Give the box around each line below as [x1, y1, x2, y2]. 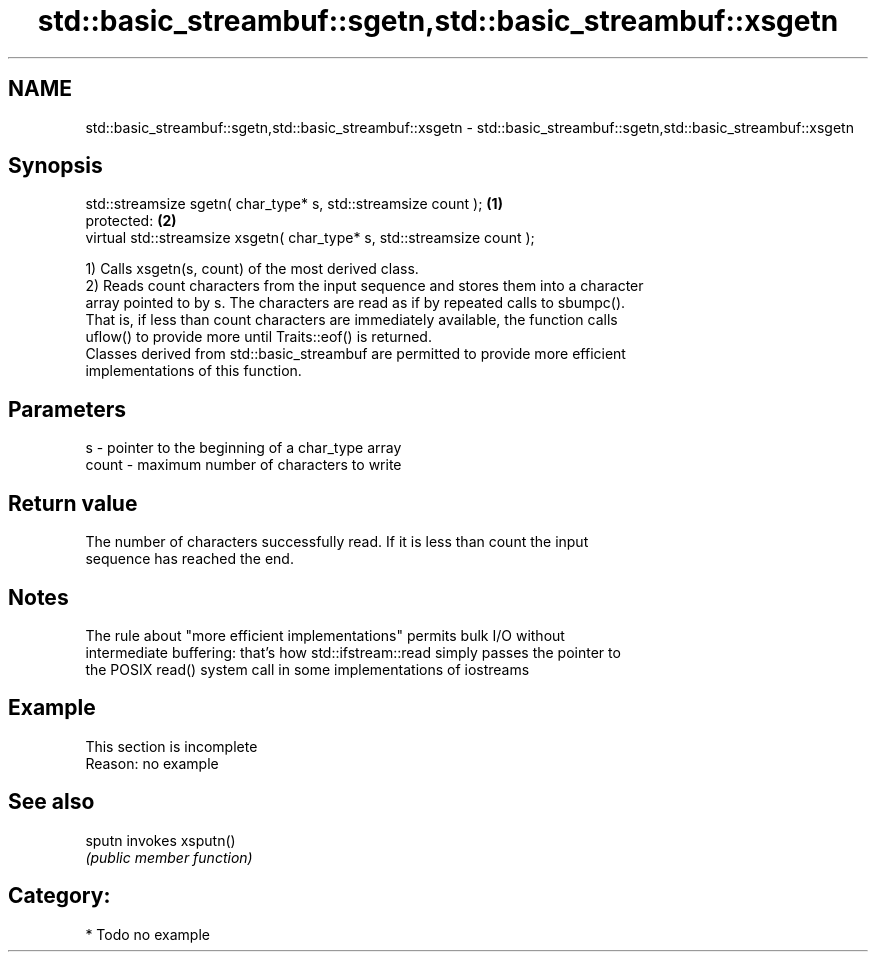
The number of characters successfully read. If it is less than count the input [85, 533, 589, 551]
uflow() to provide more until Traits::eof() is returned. [85, 328, 432, 346]
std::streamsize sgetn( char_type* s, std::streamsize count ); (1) [85, 195, 503, 213]
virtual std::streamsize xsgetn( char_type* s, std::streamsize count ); [85, 229, 535, 247]
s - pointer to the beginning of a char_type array [85, 439, 402, 457]
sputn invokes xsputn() [85, 831, 236, 849]
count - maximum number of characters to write [85, 456, 402, 474]
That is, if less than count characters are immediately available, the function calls [85, 311, 618, 329]
